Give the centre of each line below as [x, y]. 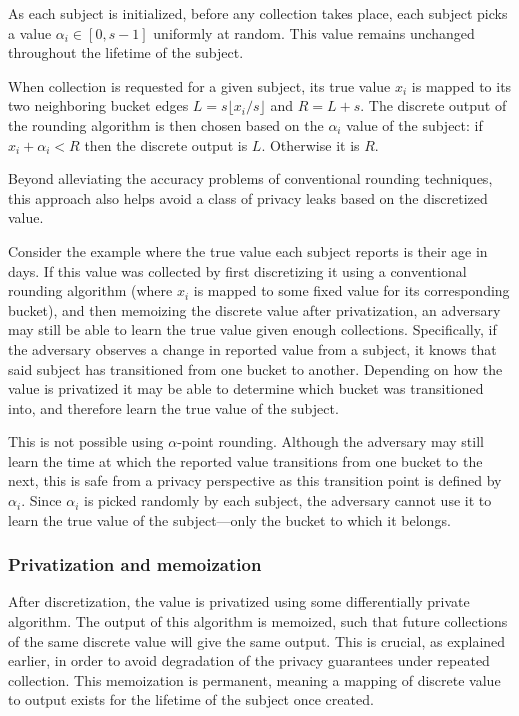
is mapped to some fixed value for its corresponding [351, 290]
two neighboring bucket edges [98, 105]
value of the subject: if [414, 124]
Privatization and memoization [135, 564]
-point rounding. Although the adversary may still [330, 441]
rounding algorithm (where [90, 290]
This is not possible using [86, 441]
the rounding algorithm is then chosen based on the [166, 124]
